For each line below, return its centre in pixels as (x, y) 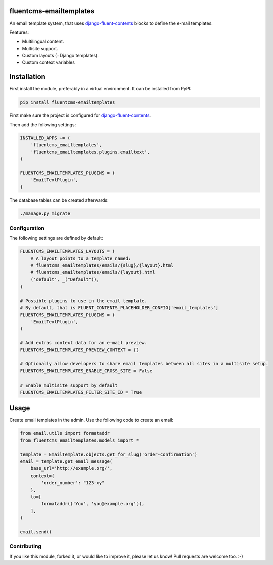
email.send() (36, 532)
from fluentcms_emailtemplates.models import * (79, 440)
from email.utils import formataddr (65, 433)
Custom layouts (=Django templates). (60, 56)
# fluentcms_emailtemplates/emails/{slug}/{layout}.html (102, 265)
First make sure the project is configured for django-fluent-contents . (80, 115)
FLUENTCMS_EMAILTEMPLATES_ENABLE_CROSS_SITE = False (86, 371)
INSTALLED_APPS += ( (45, 138)
